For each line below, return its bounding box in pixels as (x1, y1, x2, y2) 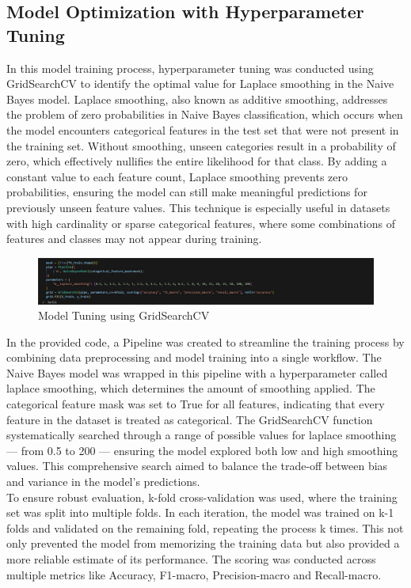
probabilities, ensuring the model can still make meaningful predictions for (6, 184, 367, 200)
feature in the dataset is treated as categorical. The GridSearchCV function (6, 411, 373, 427)
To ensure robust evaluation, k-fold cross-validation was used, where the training (6, 488, 398, 505)
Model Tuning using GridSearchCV (38, 307, 210, 324)
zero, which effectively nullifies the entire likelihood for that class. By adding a (6, 153, 387, 169)
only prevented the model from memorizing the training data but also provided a (6, 535, 400, 552)
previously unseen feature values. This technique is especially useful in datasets (6, 199, 390, 215)
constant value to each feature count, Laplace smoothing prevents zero (6, 168, 348, 184)
